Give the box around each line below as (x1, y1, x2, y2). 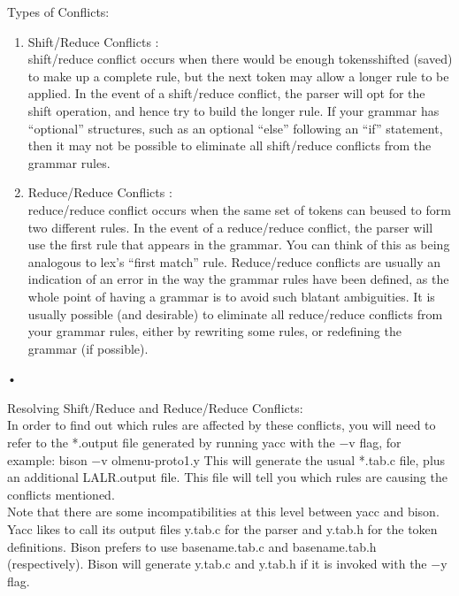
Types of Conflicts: (7, 3, 110, 20)
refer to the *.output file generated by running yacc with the (7, 433, 335, 452)
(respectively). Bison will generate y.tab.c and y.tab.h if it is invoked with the (7, 554, 427, 573)
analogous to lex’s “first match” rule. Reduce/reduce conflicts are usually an (27, 252, 441, 271)
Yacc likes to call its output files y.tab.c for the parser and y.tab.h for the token (7, 520, 438, 539)
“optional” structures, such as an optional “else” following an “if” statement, (27, 118, 443, 137)
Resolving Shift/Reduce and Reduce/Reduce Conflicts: (7, 398, 303, 416)
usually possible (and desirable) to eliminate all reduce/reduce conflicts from (27, 304, 443, 323)
